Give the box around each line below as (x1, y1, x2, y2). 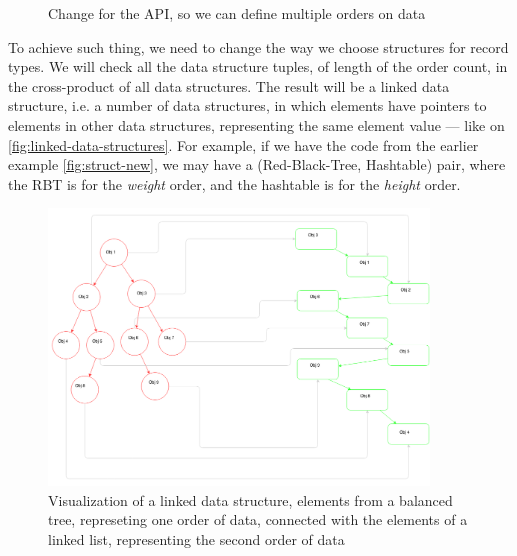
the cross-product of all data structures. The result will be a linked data (8, 75, 450, 96)
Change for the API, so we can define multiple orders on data (48, 3, 426, 23)
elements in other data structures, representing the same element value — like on (8, 114, 505, 135)
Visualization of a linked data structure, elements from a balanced (48, 489, 453, 510)
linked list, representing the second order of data (48, 528, 345, 549)
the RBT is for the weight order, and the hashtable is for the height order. (8, 173, 461, 194)
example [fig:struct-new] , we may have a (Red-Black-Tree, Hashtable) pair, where (8, 154, 506, 175)
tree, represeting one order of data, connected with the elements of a (48, 509, 468, 530)
